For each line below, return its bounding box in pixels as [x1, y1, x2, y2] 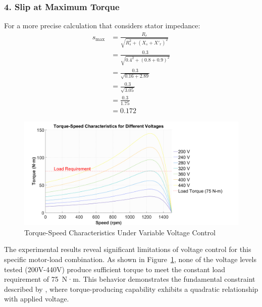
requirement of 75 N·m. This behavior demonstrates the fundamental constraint [4, 274, 255, 284]
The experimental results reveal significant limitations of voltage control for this [4, 244, 251, 254]
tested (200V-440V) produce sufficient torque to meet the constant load [4, 264, 226, 274]
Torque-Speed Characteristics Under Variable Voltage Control [24, 227, 216, 237]
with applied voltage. [4, 293, 69, 304]
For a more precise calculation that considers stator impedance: [4, 20, 200, 31]
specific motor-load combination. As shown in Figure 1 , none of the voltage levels [4, 254, 256, 265]
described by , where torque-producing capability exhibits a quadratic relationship [4, 283, 258, 294]
